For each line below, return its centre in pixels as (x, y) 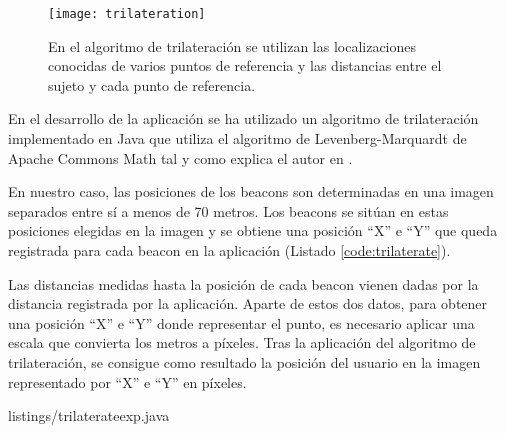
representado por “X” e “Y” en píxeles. (127, 381)
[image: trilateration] (127, 14)
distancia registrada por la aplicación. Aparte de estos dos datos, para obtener (248, 303)
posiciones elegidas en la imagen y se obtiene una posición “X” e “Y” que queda (253, 230)
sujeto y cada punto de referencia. (152, 84)
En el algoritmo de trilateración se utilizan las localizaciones (232, 45)
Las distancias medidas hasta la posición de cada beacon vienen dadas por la (243, 283)
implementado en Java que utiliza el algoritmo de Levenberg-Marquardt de (237, 138)
